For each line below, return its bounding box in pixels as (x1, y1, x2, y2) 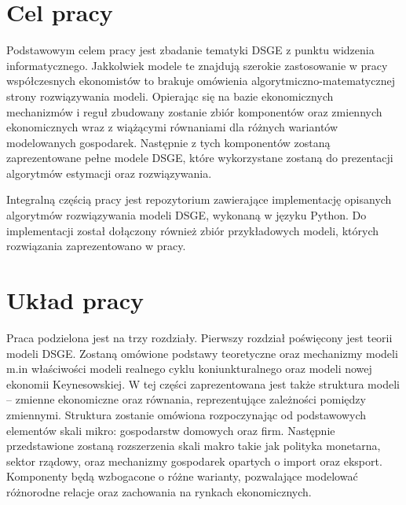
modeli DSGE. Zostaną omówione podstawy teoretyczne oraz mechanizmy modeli (6, 345, 398, 361)
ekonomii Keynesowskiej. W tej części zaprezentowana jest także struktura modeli (6, 375, 400, 392)
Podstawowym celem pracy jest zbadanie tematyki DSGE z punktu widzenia (6, 42, 375, 58)
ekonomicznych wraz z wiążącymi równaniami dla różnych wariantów (6, 119, 338, 135)
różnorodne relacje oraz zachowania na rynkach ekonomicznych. (6, 483, 312, 499)
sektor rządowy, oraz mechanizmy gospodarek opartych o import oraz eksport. (6, 452, 382, 469)
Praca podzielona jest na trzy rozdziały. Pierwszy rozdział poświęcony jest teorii (6, 329, 393, 345)
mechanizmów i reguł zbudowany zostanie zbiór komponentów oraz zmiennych (6, 103, 382, 120)
